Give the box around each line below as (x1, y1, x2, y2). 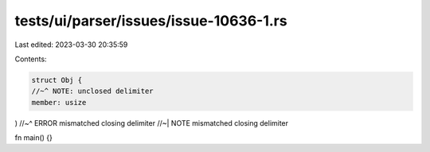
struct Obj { (31, 76, 83, 84)
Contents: (14, 54, 47, 64)
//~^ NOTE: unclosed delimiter (31, 87, 154, 95)
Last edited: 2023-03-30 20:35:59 (14, 40, 128, 49)
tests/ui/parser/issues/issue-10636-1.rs (14, 12, 287, 29)
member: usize (31, 98, 87, 107)
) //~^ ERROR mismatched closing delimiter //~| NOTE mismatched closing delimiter (14, 118, 289, 127)
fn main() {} (14, 133, 53, 142)
